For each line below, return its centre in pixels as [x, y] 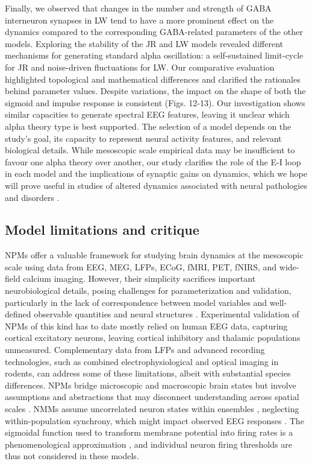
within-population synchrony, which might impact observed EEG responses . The [154, 420]
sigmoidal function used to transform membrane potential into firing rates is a [149, 432]
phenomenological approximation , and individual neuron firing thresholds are [148, 444]
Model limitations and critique [102, 230]
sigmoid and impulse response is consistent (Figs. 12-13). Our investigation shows [155, 102]
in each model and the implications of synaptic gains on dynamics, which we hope [156, 173]
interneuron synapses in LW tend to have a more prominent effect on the [139, 20]
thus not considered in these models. [72, 456]
